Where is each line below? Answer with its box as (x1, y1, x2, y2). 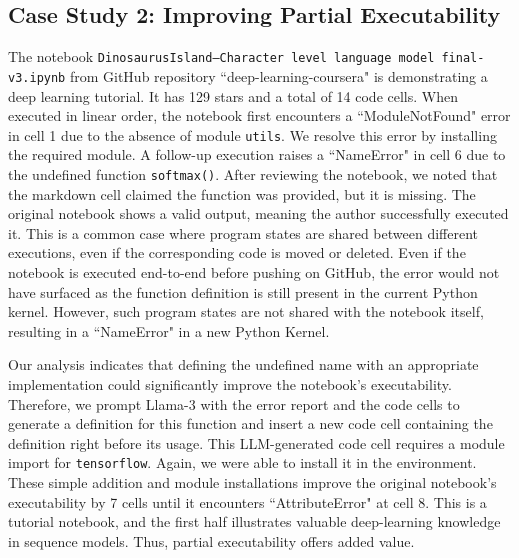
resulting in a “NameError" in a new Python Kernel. (8, 320, 330, 341)
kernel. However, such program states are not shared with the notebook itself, (8, 301, 484, 322)
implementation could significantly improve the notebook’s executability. (8, 373, 452, 394)
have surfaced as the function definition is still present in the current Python (8, 281, 478, 302)
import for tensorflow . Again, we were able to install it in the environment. (8, 452, 477, 473)
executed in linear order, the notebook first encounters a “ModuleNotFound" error (8, 105, 511, 126)
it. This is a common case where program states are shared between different (8, 222, 478, 243)
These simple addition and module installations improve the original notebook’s (8, 471, 497, 492)
